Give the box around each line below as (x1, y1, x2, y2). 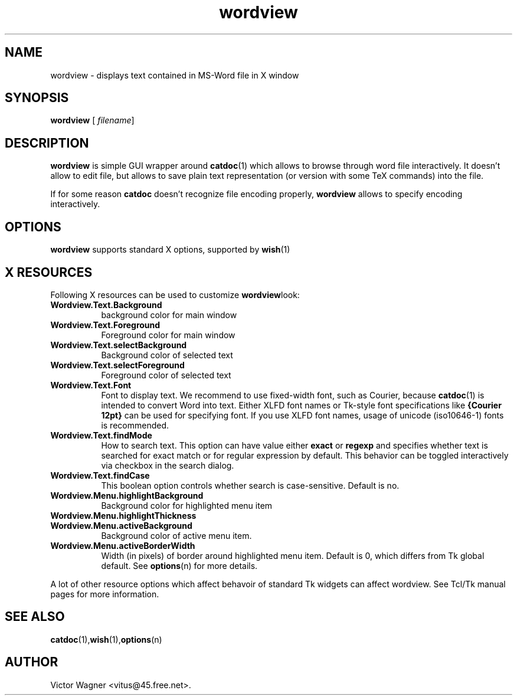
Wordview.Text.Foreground (50, 319, 161, 330)
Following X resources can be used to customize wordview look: (50, 289, 300, 300)
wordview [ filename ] (50, 115, 135, 126)
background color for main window (101, 309, 237, 320)
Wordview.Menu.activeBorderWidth (50, 540, 195, 551)
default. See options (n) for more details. (101, 560, 258, 571)
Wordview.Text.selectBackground (50, 339, 187, 350)
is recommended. (101, 420, 169, 430)
